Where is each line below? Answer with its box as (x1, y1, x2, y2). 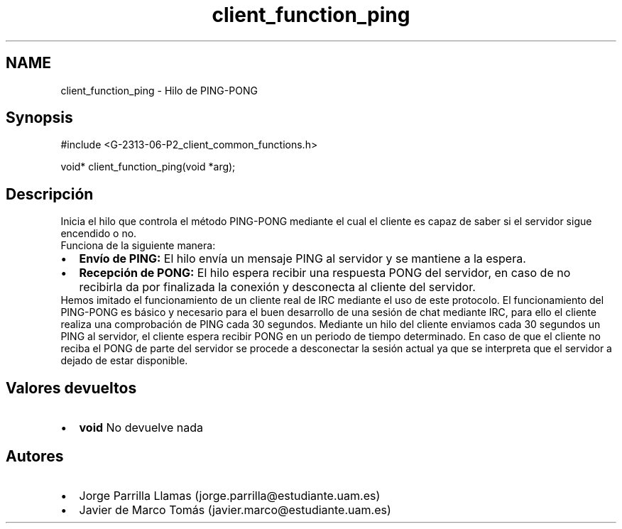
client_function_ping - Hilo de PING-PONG (60, 84, 258, 97)
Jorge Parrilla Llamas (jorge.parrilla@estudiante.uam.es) (79, 488, 381, 503)
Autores (6, 447, 64, 465)
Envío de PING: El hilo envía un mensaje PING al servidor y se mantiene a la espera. (79, 251, 526, 266)
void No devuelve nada (79, 420, 203, 435)
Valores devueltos (6, 378, 137, 397)
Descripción (6, 185, 94, 203)
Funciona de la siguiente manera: (60, 239, 216, 252)
